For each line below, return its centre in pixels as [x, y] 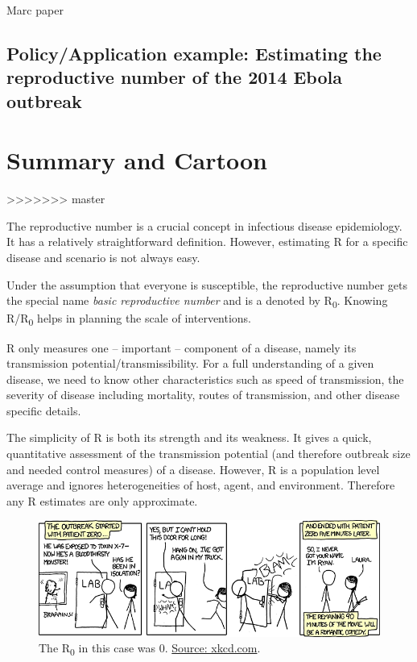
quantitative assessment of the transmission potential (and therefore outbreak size [208, 454]
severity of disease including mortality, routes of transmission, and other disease [203, 395]
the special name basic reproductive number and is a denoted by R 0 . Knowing [197, 302]
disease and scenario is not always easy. [103, 258]
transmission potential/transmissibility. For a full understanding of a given [190, 363]
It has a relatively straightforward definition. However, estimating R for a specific [207, 241]
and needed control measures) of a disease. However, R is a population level [193, 469]
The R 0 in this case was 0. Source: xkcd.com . [150, 649]
